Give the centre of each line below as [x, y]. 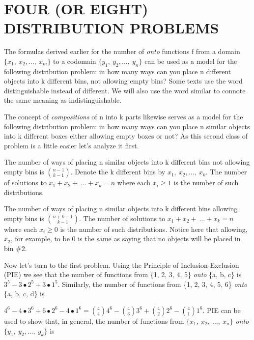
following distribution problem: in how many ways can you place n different [118, 71]
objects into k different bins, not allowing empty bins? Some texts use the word [123, 81]
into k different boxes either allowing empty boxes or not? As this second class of [126, 136]
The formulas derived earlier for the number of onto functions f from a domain [122, 51]
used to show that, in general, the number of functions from [94, 321]
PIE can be [224, 310]
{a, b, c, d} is [24, 294]
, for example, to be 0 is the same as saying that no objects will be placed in [126, 239]
